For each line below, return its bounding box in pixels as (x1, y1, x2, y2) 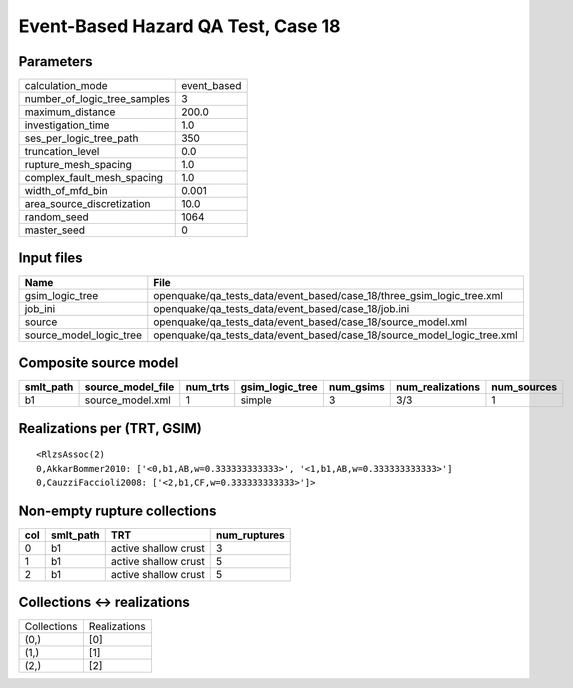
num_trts (185, 380, 230, 394)
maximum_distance (24, 105, 116, 119)
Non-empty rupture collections (18, 502, 217, 519)
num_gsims (328, 380, 385, 394)
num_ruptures (215, 528, 285, 542)
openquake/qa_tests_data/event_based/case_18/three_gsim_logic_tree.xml (153, 288, 504, 302)
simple (240, 393, 272, 407)
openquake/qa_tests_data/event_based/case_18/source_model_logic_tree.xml (153, 328, 519, 342)
